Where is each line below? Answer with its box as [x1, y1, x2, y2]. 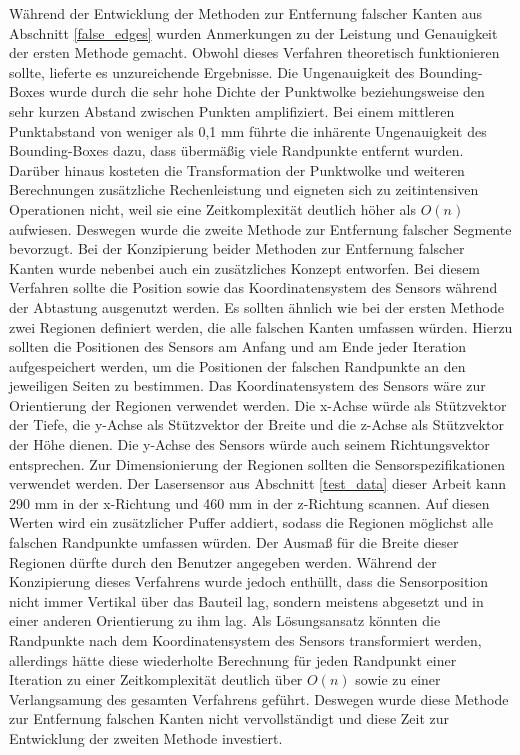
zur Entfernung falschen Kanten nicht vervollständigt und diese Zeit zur [9, 708, 450, 729]
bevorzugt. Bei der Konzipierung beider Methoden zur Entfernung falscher [9, 238, 465, 259]
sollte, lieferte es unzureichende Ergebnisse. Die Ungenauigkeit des [9, 61, 415, 82]
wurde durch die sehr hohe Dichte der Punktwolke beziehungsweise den [49, 81, 485, 102]
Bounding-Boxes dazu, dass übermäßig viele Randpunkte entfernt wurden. [9, 140, 464, 161]
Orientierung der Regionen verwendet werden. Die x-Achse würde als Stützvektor [9, 394, 507, 415]
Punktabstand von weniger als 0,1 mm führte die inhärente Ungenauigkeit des [9, 120, 487, 141]
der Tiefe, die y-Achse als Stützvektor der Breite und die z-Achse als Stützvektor [9, 414, 504, 435]
